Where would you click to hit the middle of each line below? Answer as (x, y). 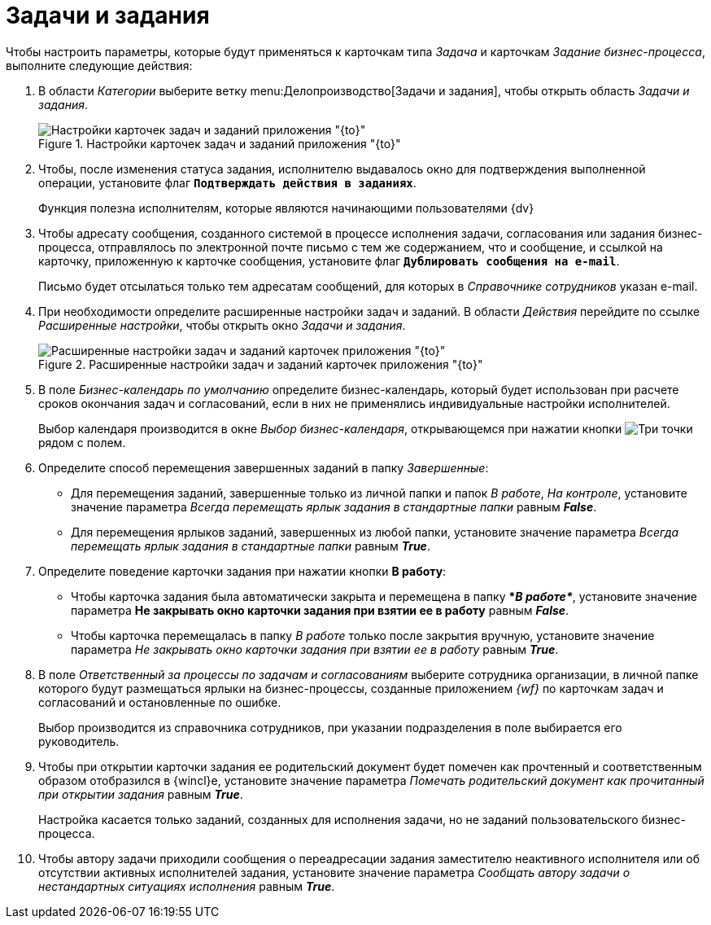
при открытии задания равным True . (141, 794)
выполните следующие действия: (99, 65)
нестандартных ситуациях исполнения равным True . (187, 886)
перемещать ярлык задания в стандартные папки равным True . (251, 546)
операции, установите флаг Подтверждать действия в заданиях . (227, 182)
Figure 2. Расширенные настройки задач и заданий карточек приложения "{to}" (261, 364)
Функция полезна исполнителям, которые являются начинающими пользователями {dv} (286, 208)
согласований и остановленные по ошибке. (160, 702)
